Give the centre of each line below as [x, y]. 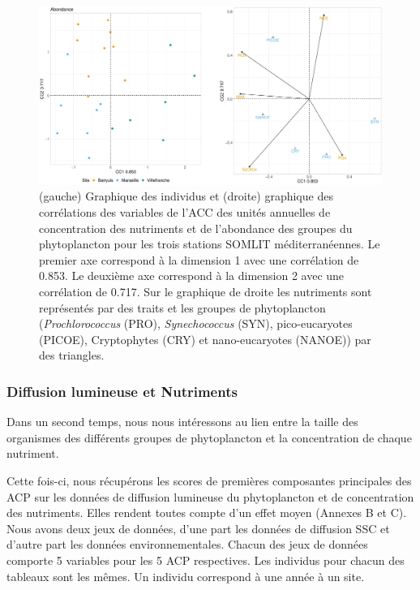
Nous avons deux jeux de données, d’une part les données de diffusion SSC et [198, 528]
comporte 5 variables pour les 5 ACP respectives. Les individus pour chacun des [206, 560]
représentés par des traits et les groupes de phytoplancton [182, 307]
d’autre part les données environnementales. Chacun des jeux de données [187, 544]
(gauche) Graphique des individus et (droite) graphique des [186, 196]
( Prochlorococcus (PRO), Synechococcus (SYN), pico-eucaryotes [196, 323]
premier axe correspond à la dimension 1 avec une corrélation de [199, 259]
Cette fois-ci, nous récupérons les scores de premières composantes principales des [209, 480]
